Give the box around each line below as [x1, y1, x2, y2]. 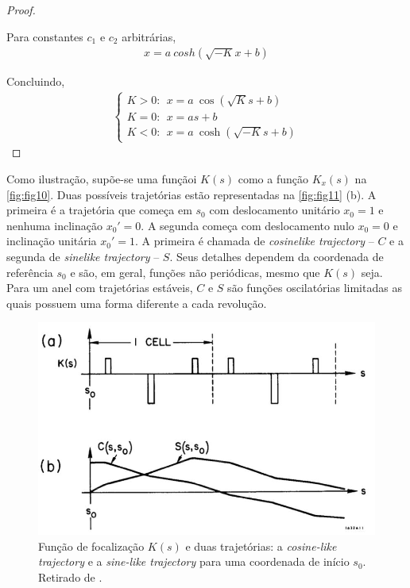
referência [6, 263, 53, 280]
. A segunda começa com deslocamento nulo [141, 217, 354, 233]
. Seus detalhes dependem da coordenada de [169, 248, 384, 264]
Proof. [6, 2, 36, 17]
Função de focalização [38, 537, 145, 554]
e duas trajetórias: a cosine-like [185, 537, 337, 554]
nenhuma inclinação [6, 217, 102, 233]
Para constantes [6, 28, 83, 44]
